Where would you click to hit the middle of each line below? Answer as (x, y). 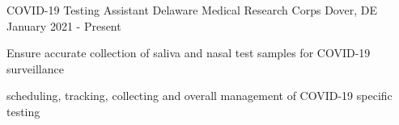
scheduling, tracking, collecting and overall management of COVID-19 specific (199, 96)
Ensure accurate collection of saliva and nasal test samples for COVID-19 (189, 53)
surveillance (35, 68)
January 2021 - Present (64, 25)
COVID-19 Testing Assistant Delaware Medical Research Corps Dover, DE (192, 10)
